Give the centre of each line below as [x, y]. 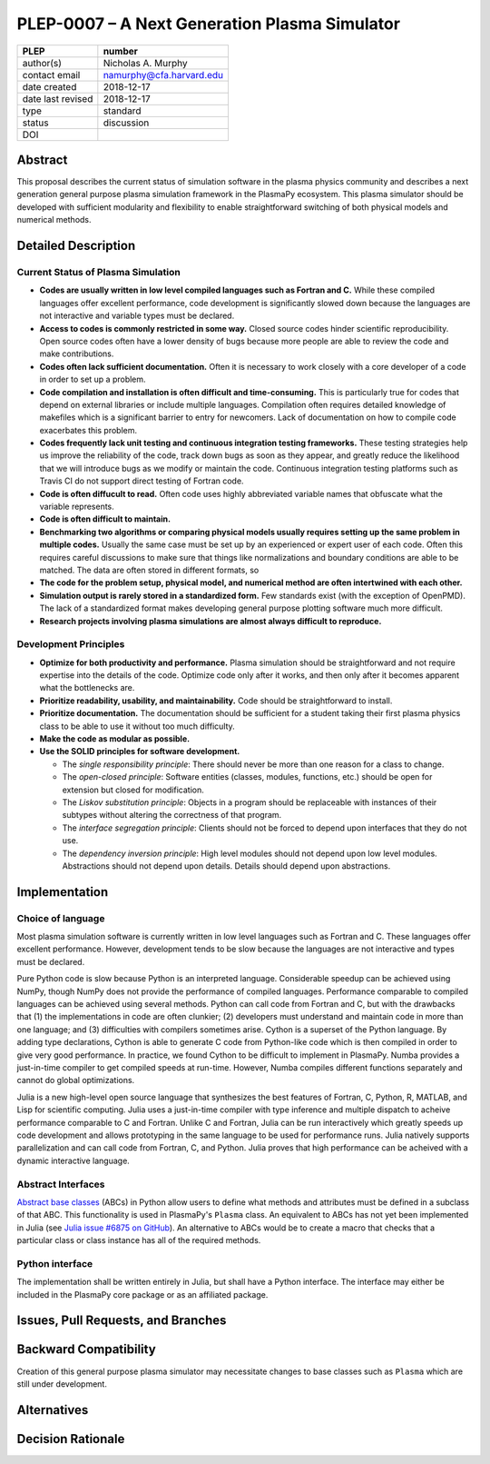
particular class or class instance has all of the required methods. [139, 1240]
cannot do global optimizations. [76, 1081]
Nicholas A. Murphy [145, 63]
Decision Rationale [71, 1439]
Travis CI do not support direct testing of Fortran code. [142, 481]
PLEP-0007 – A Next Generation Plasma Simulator [209, 24]
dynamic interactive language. [73, 1160]
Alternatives [53, 1410]
